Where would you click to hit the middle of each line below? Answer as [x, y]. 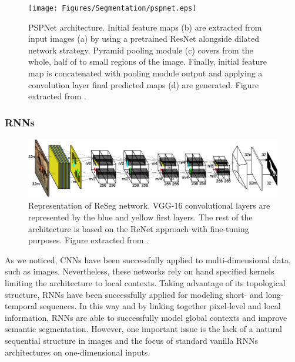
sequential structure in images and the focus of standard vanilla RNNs [131, 340]
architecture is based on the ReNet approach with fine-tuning [139, 228]
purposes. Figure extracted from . [89, 240]
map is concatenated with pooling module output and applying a [145, 73]
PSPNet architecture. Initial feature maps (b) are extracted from [145, 27]
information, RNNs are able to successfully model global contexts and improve [146, 317]
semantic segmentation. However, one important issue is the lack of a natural [143, 329]
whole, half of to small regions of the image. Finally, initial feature [148, 61]
